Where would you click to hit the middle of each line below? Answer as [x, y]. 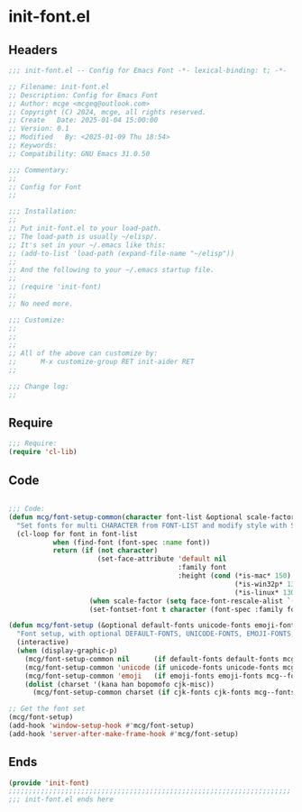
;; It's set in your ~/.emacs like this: [87, 245]
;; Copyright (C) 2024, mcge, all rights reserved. [107, 112]
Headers [33, 50]
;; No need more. [41, 304]
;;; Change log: [39, 386]
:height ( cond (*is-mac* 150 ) [235, 576]
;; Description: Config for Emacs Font [83, 95]
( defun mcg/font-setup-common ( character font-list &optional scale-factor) [154, 517]
